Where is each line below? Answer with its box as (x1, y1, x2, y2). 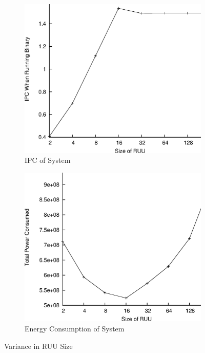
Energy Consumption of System (25, 323, 125, 333)
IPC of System (25, 155, 71, 165)
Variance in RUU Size (4, 340, 73, 351)
